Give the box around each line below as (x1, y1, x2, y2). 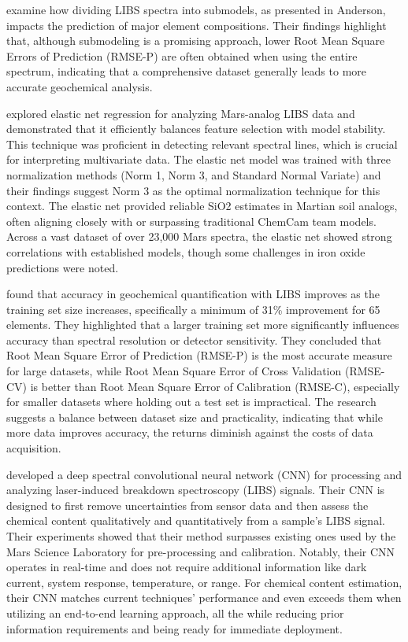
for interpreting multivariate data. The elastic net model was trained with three (6, 151, 391, 168)
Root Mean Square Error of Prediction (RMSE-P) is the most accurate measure (6, 347, 392, 363)
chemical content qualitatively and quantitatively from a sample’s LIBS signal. (6, 512, 385, 529)
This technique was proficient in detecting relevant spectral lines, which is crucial (6, 135, 398, 152)
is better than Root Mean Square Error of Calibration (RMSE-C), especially (30, 378, 400, 394)
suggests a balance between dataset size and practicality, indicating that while (6, 408, 383, 425)
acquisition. (6, 440, 61, 456)
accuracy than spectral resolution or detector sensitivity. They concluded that (6, 331, 382, 348)
